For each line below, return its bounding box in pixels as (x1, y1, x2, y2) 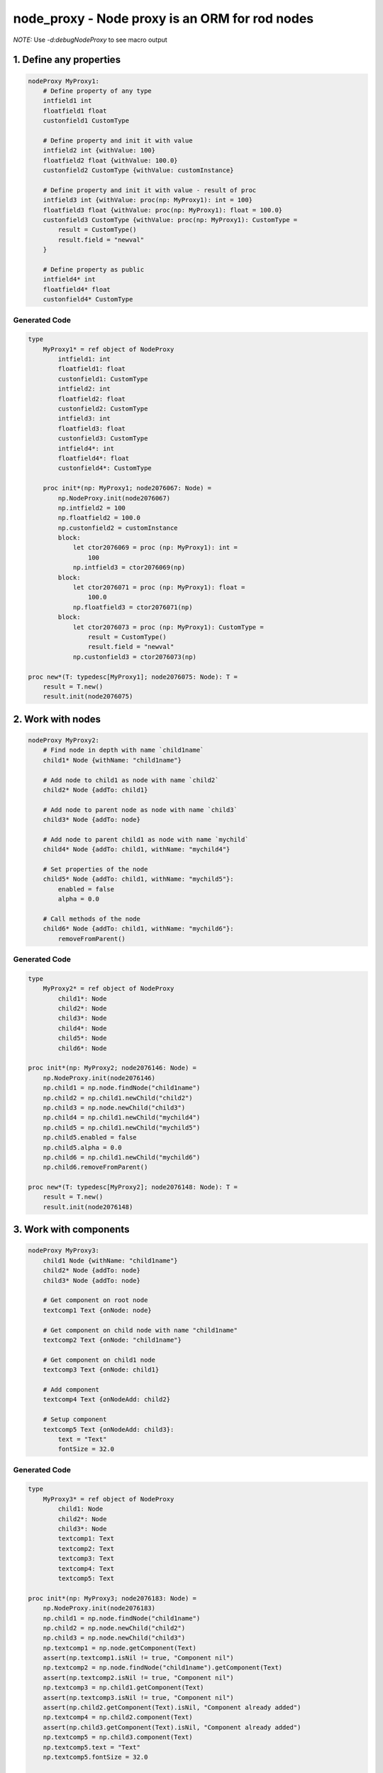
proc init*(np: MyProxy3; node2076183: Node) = (28, 1594, 196, 1602)
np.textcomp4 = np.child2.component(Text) (43, 1713, 193, 1721)
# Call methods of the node (43, 915, 141, 923)
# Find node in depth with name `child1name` (43, 746, 204, 755)
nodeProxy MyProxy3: (28, 1247, 99, 1255)
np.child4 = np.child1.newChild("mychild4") (43, 1113, 201, 1122)
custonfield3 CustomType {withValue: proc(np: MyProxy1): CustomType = (43, 216, 298, 224)
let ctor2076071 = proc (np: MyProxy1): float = (72, 584, 245, 591)
